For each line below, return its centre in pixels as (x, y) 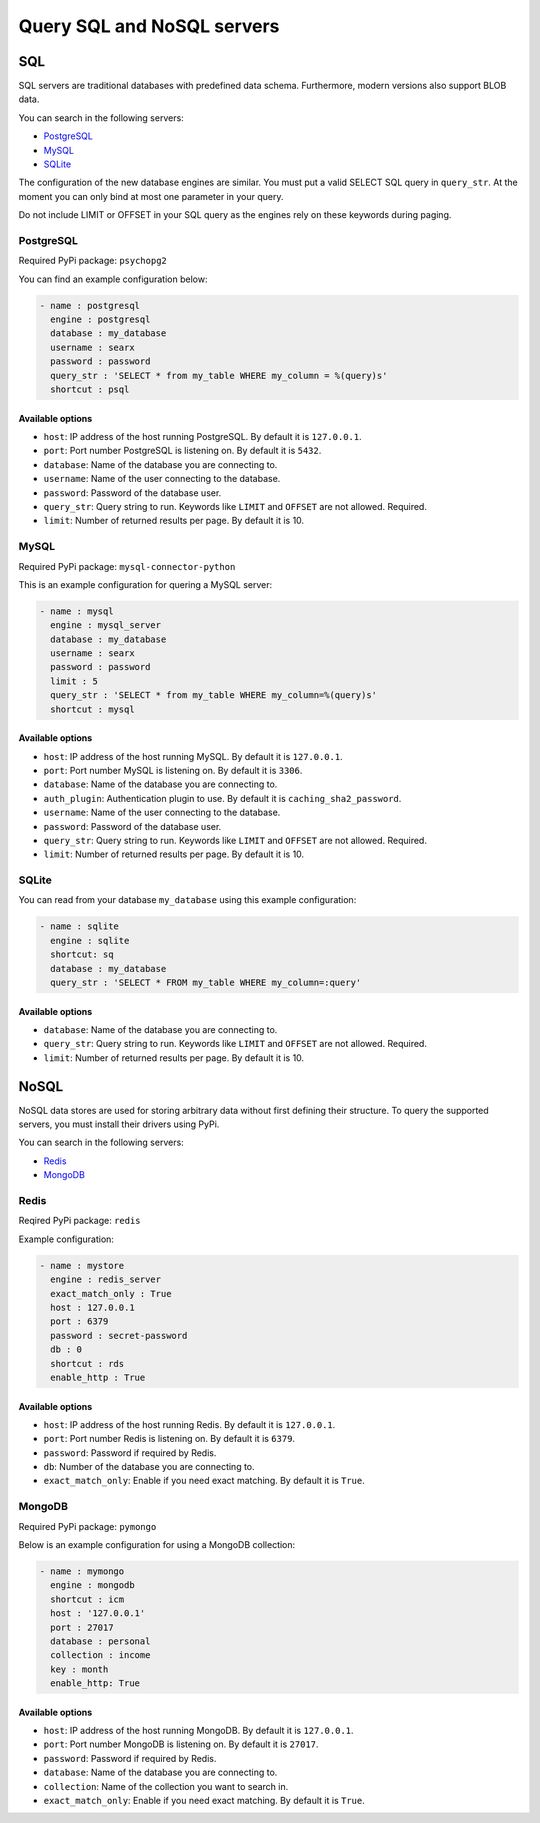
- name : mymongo (82, 1571)
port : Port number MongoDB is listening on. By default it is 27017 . (181, 1744)
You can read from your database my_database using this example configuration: (187, 900)
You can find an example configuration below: (113, 279)
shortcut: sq (82, 954)
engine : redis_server (106, 1279)
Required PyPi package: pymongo (87, 1526)
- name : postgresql (89, 305)
